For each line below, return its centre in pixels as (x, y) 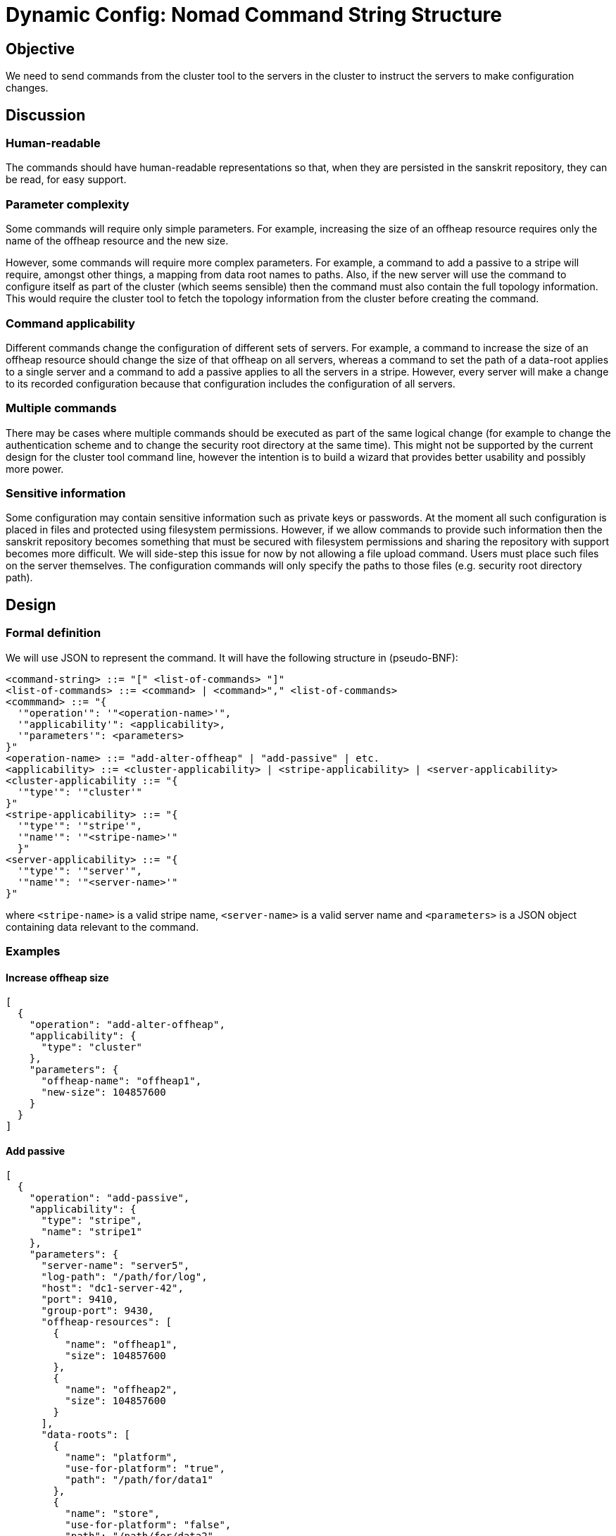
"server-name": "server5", (115, 1266)
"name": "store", (113, 1514)
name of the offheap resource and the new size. (117, 241)
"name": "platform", (121, 1457)
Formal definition (54, 633)
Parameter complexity (68, 204)
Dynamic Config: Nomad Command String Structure (254, 15)
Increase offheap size (57, 977)
